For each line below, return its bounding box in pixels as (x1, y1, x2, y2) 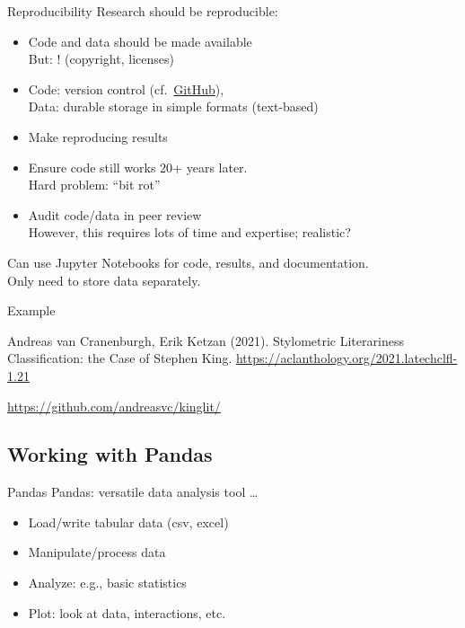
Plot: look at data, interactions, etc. (28, 603, 226, 622)
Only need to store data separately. (7, 270, 201, 289)
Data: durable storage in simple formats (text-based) (28, 97, 319, 116)
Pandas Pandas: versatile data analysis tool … (7, 482, 259, 501)
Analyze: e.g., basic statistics (28, 573, 187, 592)
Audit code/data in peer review (28, 205, 202, 224)
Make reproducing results (28, 127, 168, 146)
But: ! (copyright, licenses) (28, 49, 174, 68)
